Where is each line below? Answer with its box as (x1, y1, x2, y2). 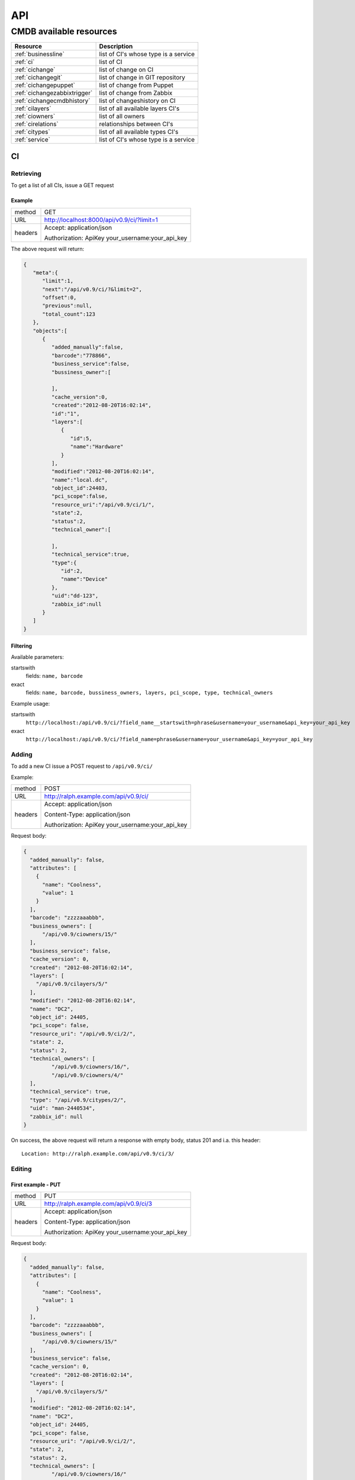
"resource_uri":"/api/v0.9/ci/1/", (51, 501, 155, 508)
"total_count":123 (42, 311, 96, 317)
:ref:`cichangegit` (14, 73, 63, 82)
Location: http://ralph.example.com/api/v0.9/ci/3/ (21, 1150, 175, 1157)
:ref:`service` (14, 136, 50, 144)
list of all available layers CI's (99, 104, 180, 112)
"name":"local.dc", (51, 477, 108, 483)
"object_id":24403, (51, 485, 108, 491)
